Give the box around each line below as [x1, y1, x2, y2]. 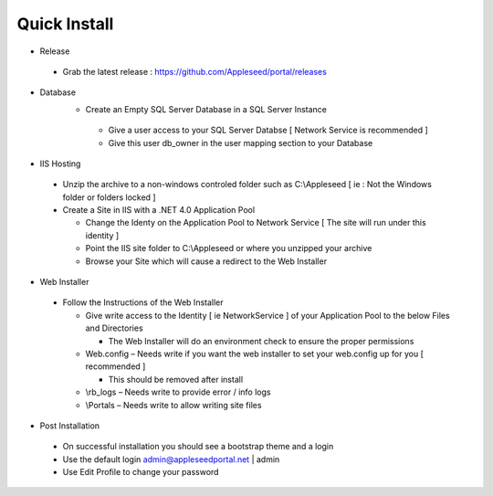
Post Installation [39, 420, 100, 431]
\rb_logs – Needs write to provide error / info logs [85, 386, 271, 397]
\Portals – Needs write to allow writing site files [85, 399, 262, 410]
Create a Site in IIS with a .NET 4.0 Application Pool [62, 205, 256, 216]
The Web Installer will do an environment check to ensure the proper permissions [108, 335, 414, 346]
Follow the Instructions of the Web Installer [62, 297, 224, 308]
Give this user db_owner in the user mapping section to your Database [108, 137, 373, 148]
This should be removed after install [108, 374, 244, 385]
